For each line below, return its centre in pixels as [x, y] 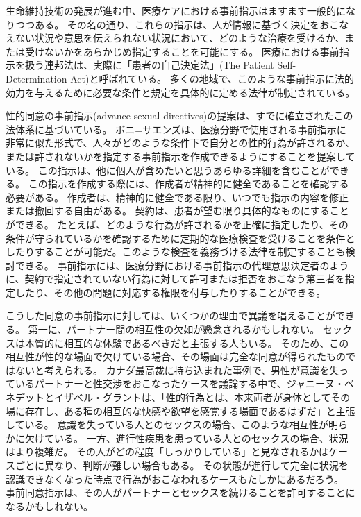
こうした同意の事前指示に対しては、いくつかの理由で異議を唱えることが [170, 315]
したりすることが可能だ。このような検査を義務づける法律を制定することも [176, 252]
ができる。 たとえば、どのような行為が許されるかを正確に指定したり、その [177, 224]
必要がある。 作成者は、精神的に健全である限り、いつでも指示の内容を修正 [177, 197]
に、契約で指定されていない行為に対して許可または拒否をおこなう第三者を [175, 279]
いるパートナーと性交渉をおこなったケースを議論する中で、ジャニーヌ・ [180, 383]
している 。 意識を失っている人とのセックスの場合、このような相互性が [167, 424]
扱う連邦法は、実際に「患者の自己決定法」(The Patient [149, 65]
